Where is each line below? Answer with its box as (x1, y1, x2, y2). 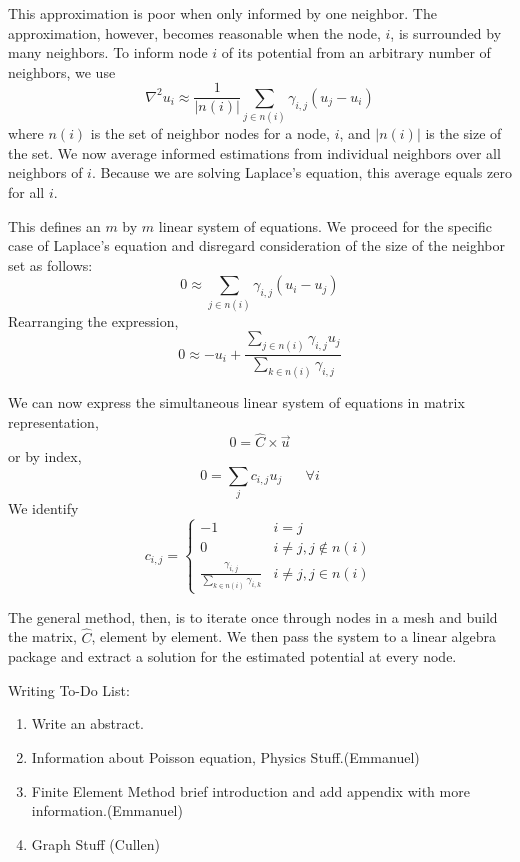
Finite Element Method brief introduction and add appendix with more (31, 780, 470, 801)
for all (8, 181, 45, 202)
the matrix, (8, 626, 77, 647)
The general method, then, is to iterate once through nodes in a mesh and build (8, 606, 498, 627)
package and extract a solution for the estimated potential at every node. (8, 646, 457, 667)
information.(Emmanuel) (31, 800, 183, 821)
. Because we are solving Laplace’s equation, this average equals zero (91, 162, 512, 183)
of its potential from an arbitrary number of (221, 42, 491, 63)
